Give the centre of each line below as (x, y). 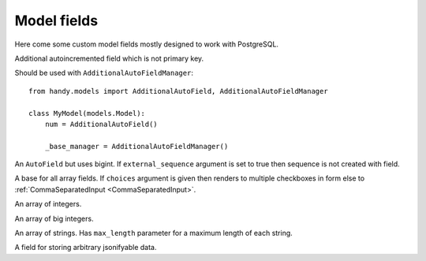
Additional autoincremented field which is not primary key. (109, 58)
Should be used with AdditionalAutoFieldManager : (104, 73)
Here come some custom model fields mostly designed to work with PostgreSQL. (147, 44)
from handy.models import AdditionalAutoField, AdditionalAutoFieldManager (178, 91)
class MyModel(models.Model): (87, 113)
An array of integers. (48, 204)
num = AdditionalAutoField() (101, 124)
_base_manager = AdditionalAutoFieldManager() (136, 146)
